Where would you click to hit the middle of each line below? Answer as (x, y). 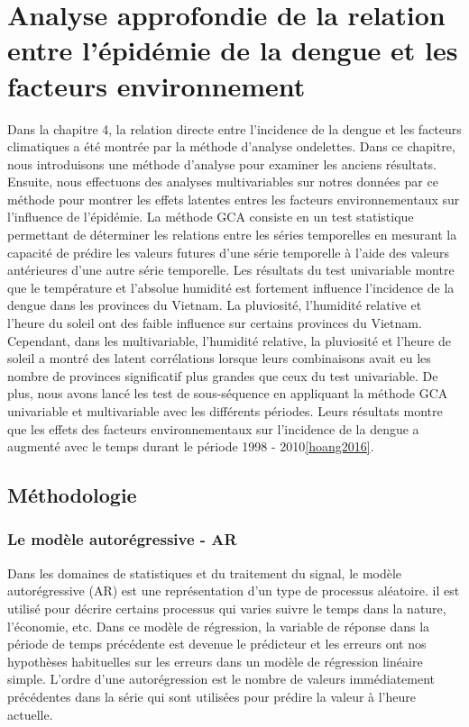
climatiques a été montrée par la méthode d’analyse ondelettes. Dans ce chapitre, (231, 146)
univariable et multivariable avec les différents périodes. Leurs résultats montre (225, 411)
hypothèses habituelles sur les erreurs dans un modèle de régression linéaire (215, 661)
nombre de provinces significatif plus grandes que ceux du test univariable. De (223, 375)
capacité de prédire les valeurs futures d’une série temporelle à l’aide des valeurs (228, 252)
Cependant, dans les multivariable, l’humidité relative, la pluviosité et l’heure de (229, 340)
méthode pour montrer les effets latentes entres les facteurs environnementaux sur (234, 199)
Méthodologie (72, 495)
